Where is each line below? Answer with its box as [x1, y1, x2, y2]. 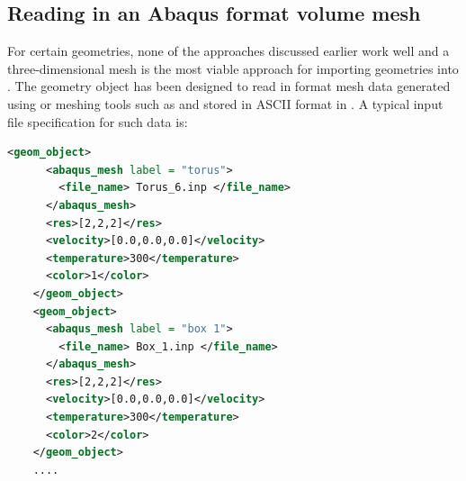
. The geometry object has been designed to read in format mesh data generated [7, 77, 451, 95]
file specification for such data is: [7, 112, 188, 131]
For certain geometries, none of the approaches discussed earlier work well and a [7, 41, 450, 60]
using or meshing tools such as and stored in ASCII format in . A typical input [7, 94, 444, 113]
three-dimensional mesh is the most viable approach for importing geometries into [7, 59, 459, 77]
